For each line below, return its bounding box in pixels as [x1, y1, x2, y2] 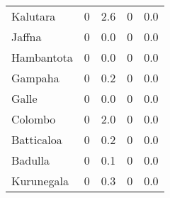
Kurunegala [11, 172, 69, 189]
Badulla [11, 152, 50, 168]
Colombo [11, 111, 56, 127]
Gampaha [11, 70, 59, 86]
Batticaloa [11, 131, 62, 148]
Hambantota [11, 49, 73, 65]
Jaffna [11, 28, 42, 45]
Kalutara [11, 8, 56, 24]
